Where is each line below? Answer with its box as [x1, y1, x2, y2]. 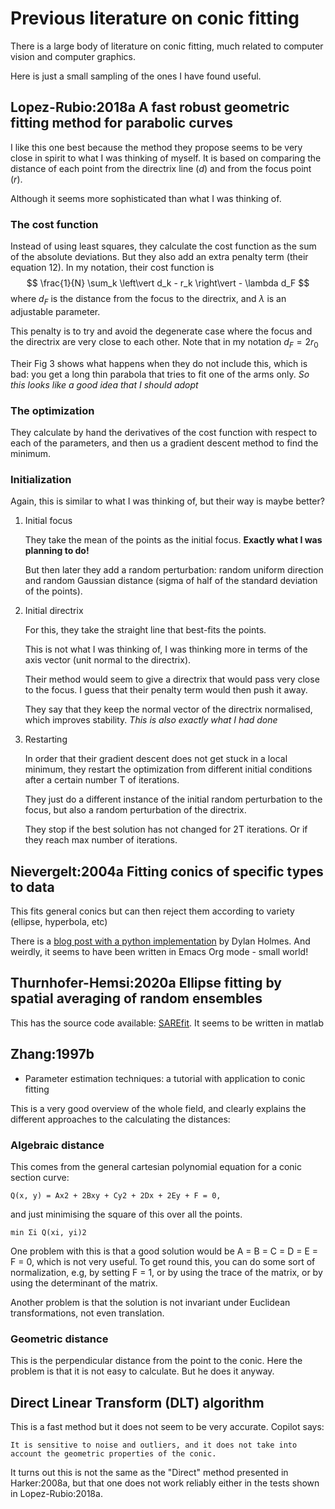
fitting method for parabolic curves [10, 115, 233, 132]
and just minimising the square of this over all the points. [10, 1208, 243, 1220]
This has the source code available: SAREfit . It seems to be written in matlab [10, 1017, 324, 1029]
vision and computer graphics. [10, 50, 136, 62]
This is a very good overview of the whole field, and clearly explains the [10, 1102, 307, 1114]
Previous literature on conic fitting [10, 7, 300, 30]
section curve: [10, 1171, 70, 1183]
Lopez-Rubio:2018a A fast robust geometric [10, 99, 290, 116]
